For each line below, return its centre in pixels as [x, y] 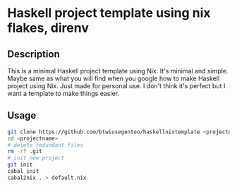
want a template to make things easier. [63, 93]
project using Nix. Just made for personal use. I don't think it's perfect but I [116, 86]
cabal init [23, 171]
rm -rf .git [25, 152]
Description [34, 54]
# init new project [36, 158]
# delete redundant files [45, 145]
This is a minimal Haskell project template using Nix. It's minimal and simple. [118, 71]
